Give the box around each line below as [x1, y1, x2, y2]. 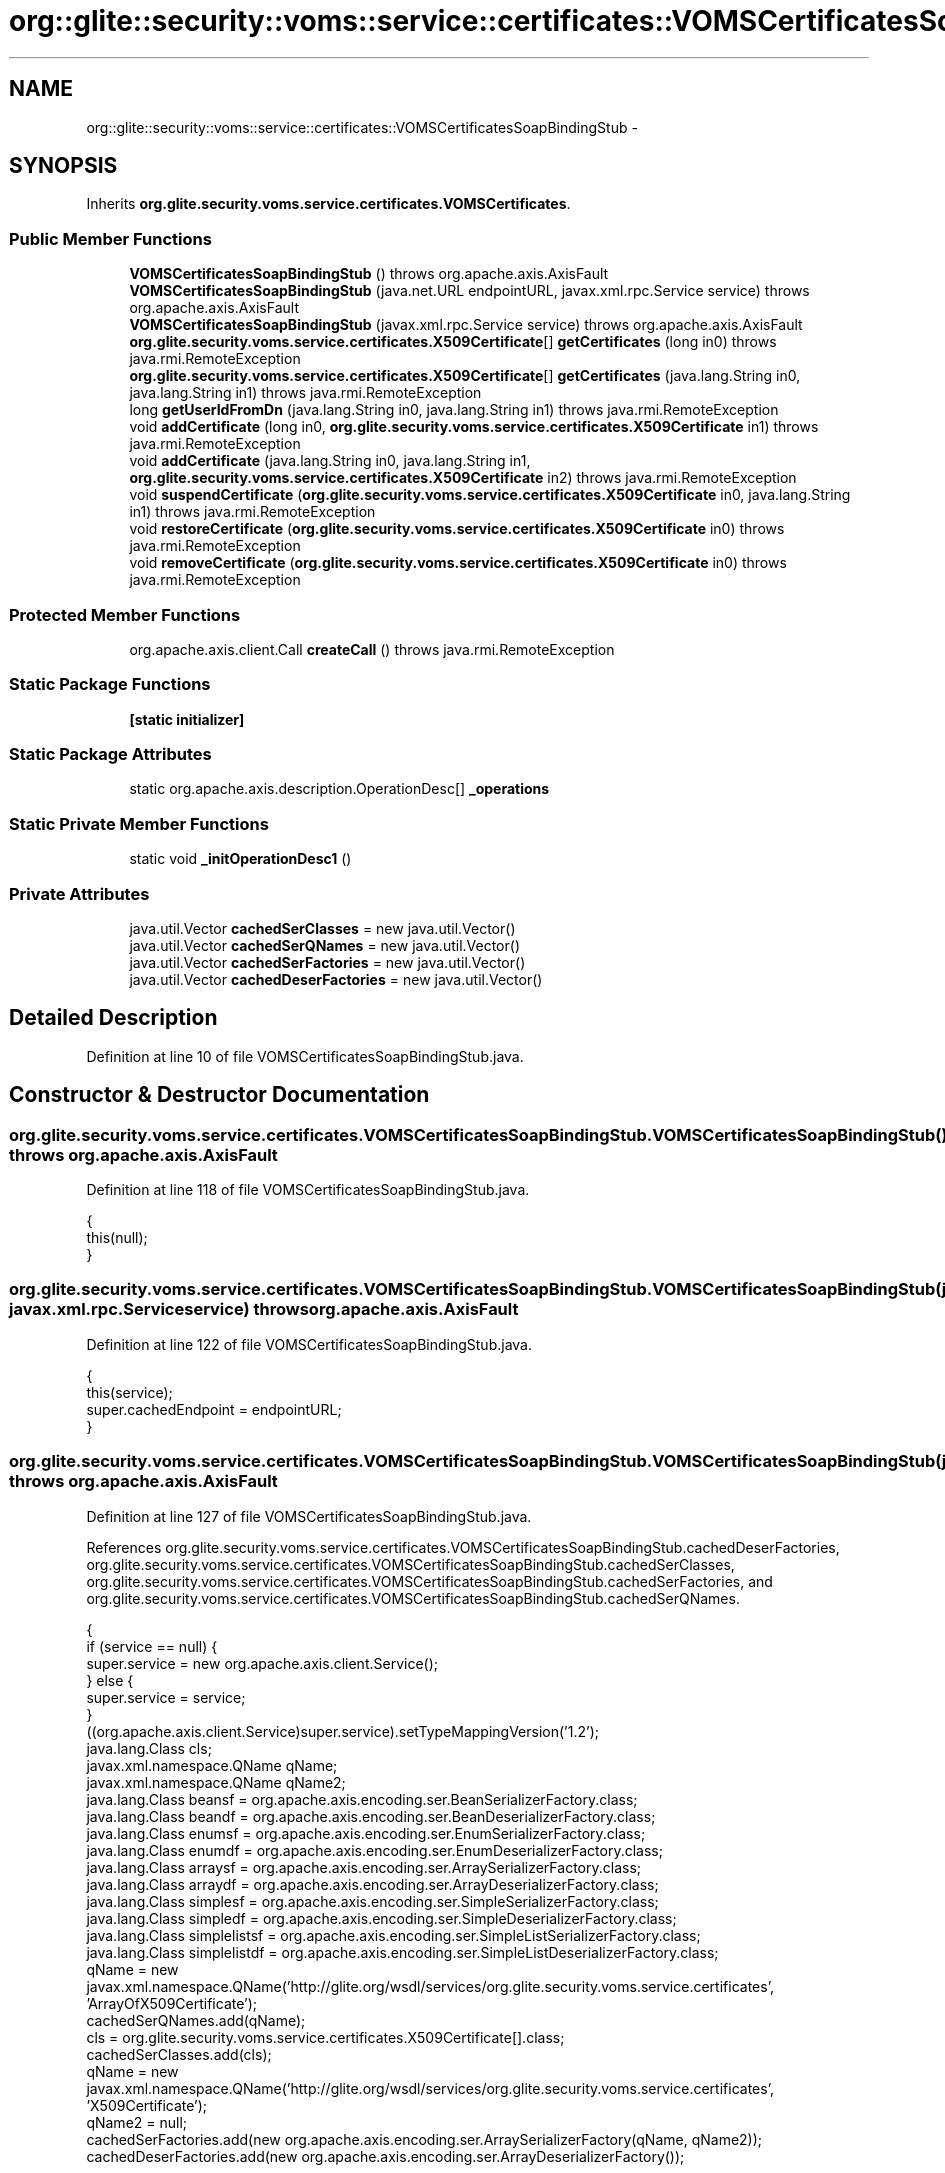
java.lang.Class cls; [86, 1739, 212, 1757]
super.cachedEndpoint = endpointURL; [86, 1400, 342, 1418]
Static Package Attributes [9, 744, 212, 765]
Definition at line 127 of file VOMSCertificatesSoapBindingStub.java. [86, 1507, 532, 1525]
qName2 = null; [86, 2113, 188, 2131]
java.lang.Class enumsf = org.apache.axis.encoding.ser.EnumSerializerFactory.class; [86, 1824, 646, 1842]
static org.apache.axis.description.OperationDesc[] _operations [129, 780, 550, 798]
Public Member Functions [9, 228, 212, 249]
